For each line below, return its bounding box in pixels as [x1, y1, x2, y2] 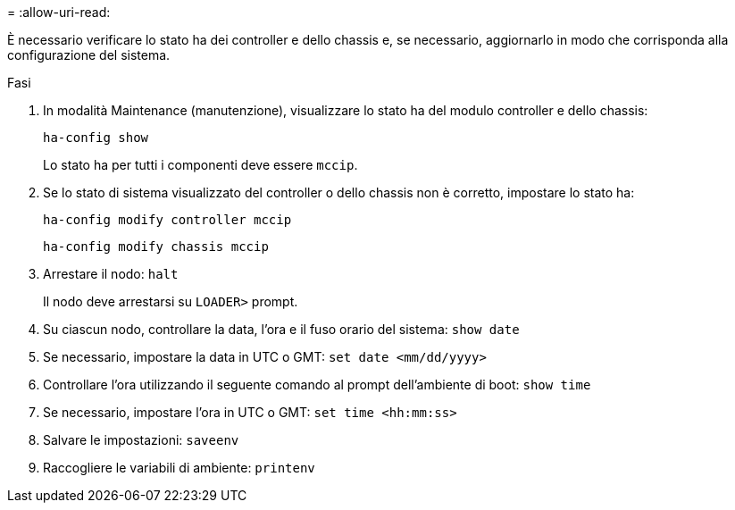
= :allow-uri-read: [7, 4, 111, 20]
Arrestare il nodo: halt [43, 266, 179, 281]
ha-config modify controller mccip [43, 213, 292, 227]
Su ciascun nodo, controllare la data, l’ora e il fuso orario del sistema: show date [43, 322, 520, 337]
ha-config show [43, 130, 149, 145]
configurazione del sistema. [7, 47, 171, 63]
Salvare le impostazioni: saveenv [43, 432, 239, 447]
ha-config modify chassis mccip [43, 239, 269, 254]
